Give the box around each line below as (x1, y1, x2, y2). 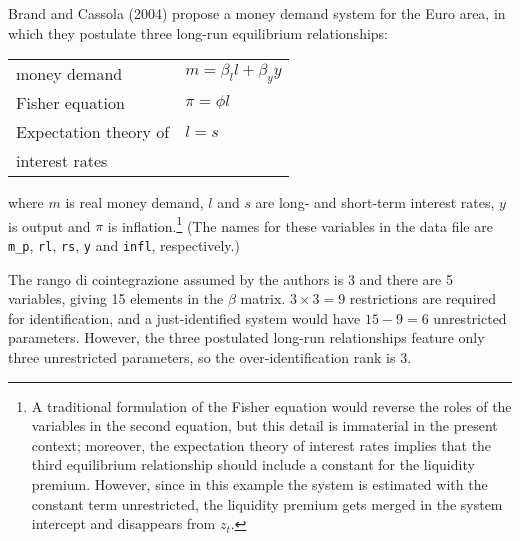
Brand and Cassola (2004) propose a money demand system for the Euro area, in (8, 3, 506, 23)
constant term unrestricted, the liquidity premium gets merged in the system (31, 493, 503, 514)
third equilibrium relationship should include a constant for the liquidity (31, 454, 475, 475)
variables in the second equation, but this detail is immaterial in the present (31, 415, 498, 436)
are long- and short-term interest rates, (255, 192, 495, 213)
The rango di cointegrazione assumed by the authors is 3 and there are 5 (8, 268, 453, 289)
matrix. (240, 288, 286, 309)
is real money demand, (65, 192, 204, 213)
